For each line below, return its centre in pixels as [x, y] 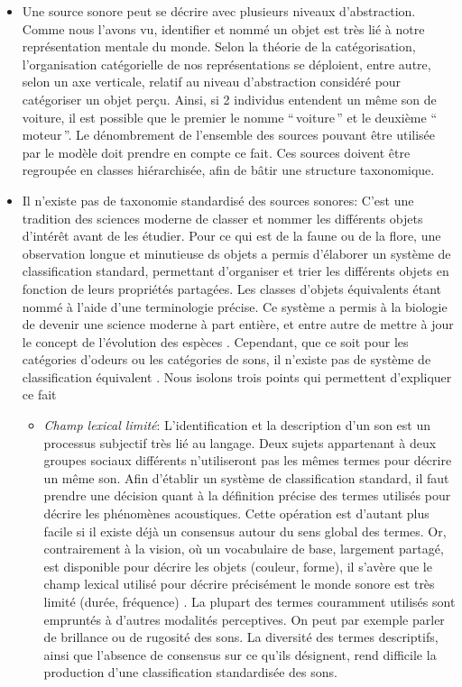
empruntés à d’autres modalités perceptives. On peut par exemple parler [244, 619]
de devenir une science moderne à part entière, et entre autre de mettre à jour [238, 324]
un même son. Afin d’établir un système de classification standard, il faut [246, 477]
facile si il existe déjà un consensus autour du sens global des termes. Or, [245, 531]
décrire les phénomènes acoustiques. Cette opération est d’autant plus [236, 513]
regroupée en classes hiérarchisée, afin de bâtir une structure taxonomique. [228, 170]
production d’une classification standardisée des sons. [190, 672]
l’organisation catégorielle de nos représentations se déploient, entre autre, [226, 64]
